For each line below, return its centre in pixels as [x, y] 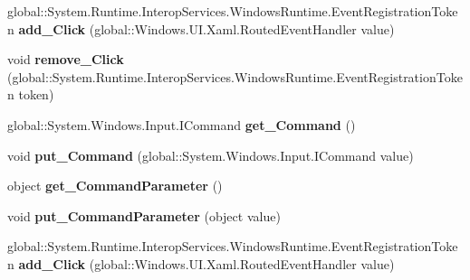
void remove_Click [66, 59]
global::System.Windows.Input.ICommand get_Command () [182, 124]
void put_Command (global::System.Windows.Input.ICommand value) [211, 155]
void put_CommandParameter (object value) [144, 215]
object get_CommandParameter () [115, 186]
